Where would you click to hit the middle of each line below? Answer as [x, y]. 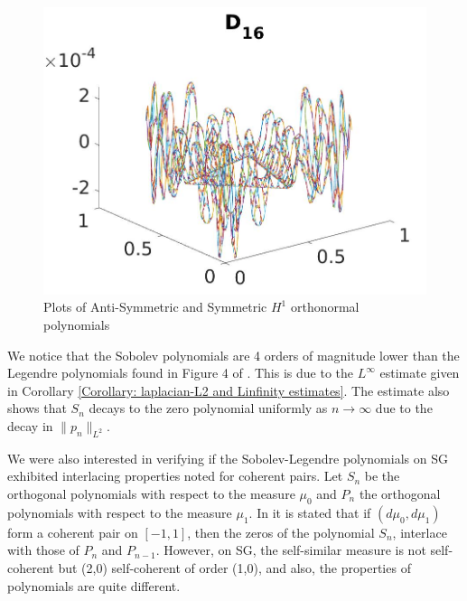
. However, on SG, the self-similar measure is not [291, 550]
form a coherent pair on [73, 532]
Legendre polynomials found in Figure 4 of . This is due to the [181, 373]
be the [382, 476]
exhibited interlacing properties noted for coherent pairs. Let [175, 476]
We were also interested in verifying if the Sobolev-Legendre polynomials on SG [228, 458]
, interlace [420, 532]
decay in [30, 426]
